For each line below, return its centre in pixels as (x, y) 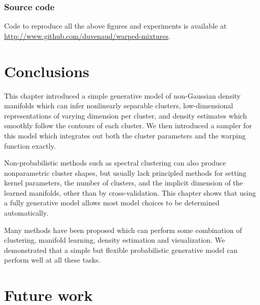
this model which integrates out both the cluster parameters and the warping (125, 135)
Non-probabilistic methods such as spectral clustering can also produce (115, 163)
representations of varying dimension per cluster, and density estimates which (126, 115)
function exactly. (30, 145)
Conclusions (47, 71)
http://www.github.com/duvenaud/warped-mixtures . (87, 36)
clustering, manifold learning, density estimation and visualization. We (115, 240)
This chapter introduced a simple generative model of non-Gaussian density (122, 95)
